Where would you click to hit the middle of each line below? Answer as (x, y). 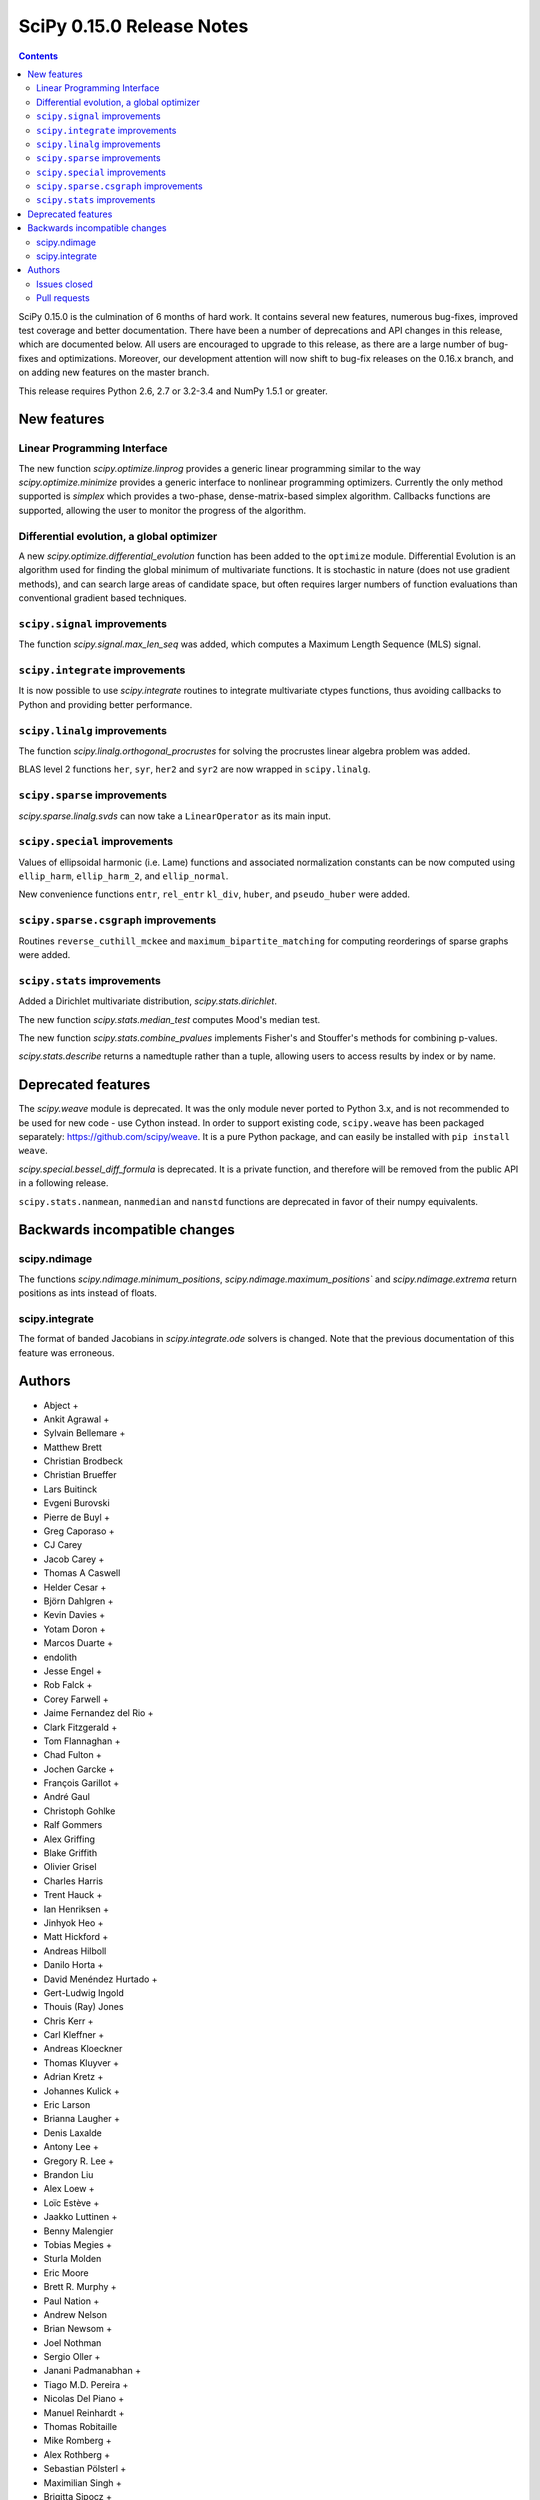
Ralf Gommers (73, 1825)
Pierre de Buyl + (76, 1517)
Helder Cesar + (75, 1587)
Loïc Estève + (71, 2202)
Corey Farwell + (76, 1699)
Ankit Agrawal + (76, 1419)
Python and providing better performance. (105, 704)
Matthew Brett (72, 1447)
